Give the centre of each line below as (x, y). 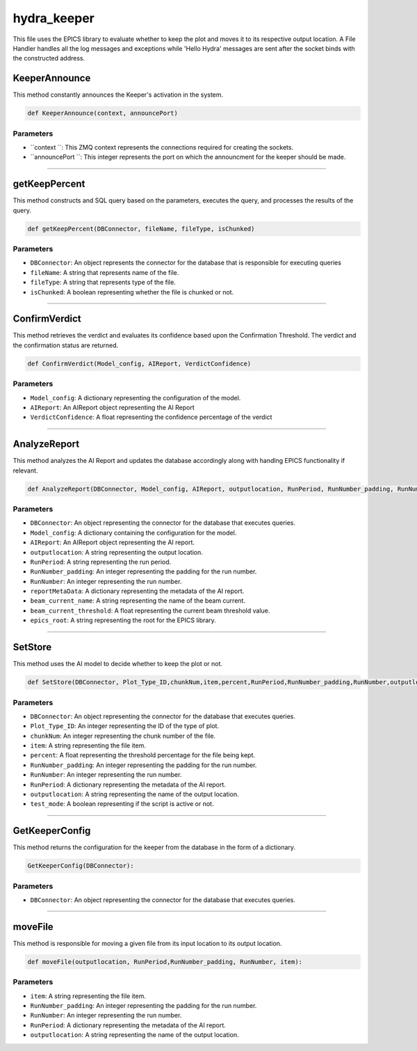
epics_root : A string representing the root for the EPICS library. (123, 620)
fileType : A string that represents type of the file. (103, 283)
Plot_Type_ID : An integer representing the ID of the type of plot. (124, 726)
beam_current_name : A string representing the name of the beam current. (138, 601)
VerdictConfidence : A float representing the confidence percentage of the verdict (151, 417)
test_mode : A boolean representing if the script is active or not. (122, 804)
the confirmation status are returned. (66, 345)
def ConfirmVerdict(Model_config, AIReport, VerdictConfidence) (139, 363)
